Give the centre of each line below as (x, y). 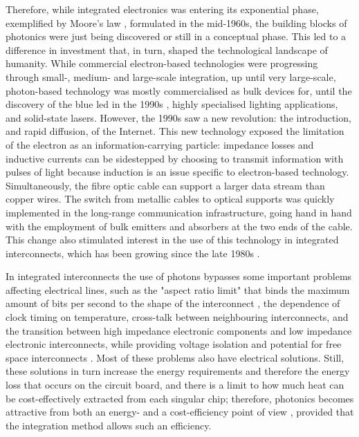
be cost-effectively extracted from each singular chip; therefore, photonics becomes (180, 398)
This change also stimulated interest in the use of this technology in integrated (172, 240)
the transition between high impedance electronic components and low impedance (179, 330)
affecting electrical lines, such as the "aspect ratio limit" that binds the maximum (178, 289)
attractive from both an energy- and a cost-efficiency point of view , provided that (180, 412)
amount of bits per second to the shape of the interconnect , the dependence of (173, 303)
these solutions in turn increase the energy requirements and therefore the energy (178, 371)
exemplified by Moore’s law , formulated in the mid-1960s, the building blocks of (176, 22)
